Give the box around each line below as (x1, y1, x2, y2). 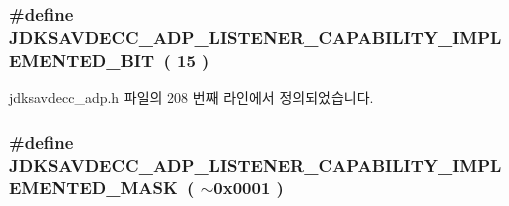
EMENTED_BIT (9, 47, 155, 72)
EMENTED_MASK (9, 175, 178, 200)
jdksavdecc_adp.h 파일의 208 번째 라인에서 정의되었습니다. (9, 87, 374, 108)
